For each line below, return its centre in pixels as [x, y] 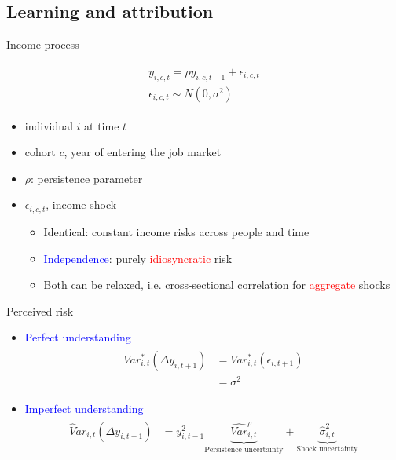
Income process [43, 44]
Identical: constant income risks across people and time [176, 231]
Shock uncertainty [327, 449]
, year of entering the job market [143, 152]
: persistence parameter [87, 178]
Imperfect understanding [84, 409]
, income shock [81, 204]
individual [49, 125]
